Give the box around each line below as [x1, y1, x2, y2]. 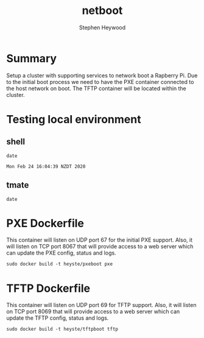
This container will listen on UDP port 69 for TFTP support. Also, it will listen [6, 301, 197, 309]
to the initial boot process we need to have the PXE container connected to [6, 78, 194, 85]
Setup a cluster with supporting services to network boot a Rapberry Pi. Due [6, 71, 198, 79]
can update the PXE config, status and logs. [6, 249, 117, 256]
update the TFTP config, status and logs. [6, 314, 109, 322]
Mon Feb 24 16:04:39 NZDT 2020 [6, 163, 86, 169]
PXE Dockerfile [6, 216, 84, 230]
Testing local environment [6, 112, 141, 126]
